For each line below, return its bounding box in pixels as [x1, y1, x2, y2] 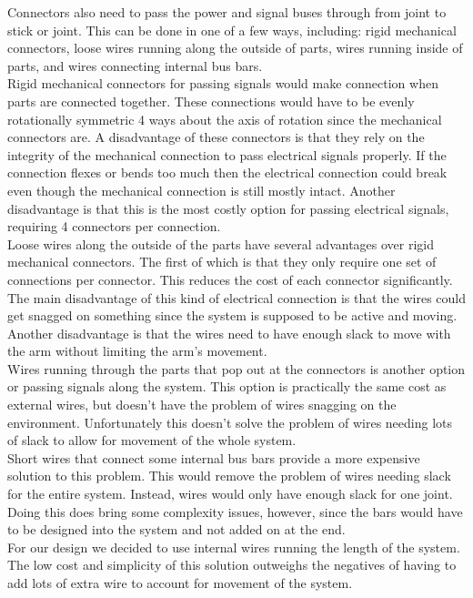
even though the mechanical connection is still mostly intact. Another [7, 180, 396, 199]
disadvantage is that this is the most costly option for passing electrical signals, [7, 198, 449, 218]
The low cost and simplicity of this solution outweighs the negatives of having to [7, 555, 457, 574]
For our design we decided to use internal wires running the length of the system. [7, 537, 460, 556]
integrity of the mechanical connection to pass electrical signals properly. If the [7, 145, 447, 164]
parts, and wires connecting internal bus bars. [7, 56, 263, 75]
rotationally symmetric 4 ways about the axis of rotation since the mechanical [7, 109, 442, 128]
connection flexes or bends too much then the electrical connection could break [7, 163, 448, 182]
